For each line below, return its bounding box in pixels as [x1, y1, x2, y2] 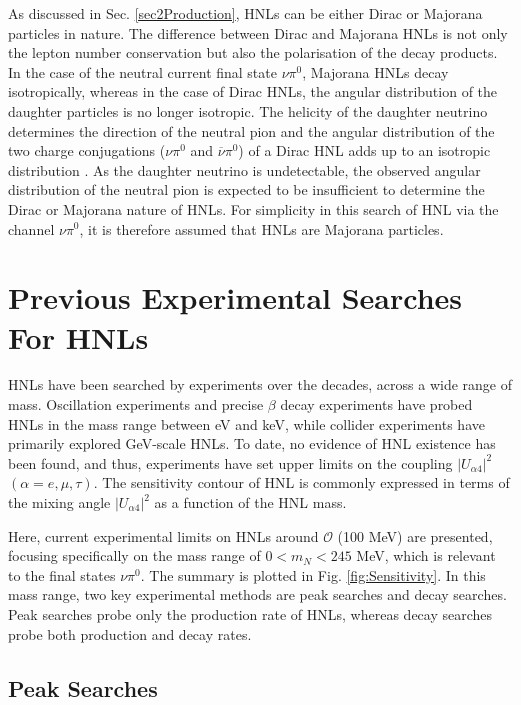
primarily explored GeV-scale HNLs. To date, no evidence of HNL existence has [8, 433, 496, 454]
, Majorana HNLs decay [302, 61, 449, 82]
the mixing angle [8, 492, 111, 512]
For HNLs [8, 316, 149, 357]
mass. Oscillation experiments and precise [8, 394, 264, 415]
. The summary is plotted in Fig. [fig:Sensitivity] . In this [140, 564, 486, 585]
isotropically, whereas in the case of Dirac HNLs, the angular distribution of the [8, 81, 498, 102]
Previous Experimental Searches [8, 277, 463, 318]
